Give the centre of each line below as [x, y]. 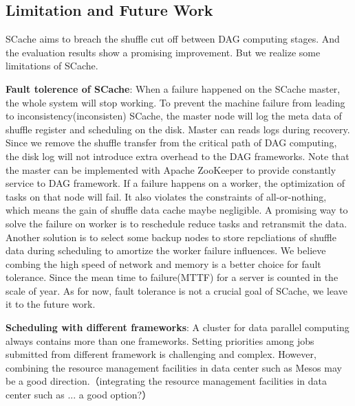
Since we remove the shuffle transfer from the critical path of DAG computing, [171, 143]
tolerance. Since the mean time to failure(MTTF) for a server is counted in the [172, 277]
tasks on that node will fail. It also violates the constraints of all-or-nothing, [166, 196]
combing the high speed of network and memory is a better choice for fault [163, 263]
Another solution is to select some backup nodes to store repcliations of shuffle [171, 237]
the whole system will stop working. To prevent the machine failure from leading [175, 102]
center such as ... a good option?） [79, 395]
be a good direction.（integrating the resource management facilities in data [166, 381]
